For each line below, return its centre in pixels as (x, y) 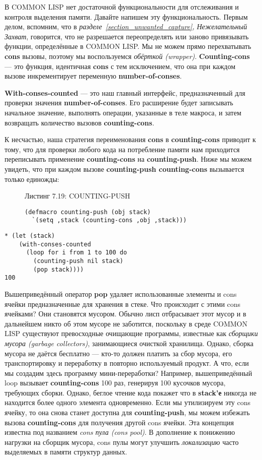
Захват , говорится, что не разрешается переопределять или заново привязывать (127, 36)
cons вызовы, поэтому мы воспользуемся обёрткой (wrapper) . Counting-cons (127, 56)
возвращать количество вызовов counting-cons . (79, 122)
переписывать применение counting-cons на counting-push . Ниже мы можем (128, 159)
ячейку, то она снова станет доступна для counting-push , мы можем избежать (127, 412)
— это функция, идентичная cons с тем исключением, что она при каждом (120, 66)
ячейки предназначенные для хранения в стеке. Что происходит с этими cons (123, 304)
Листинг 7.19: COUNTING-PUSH (77, 196)
